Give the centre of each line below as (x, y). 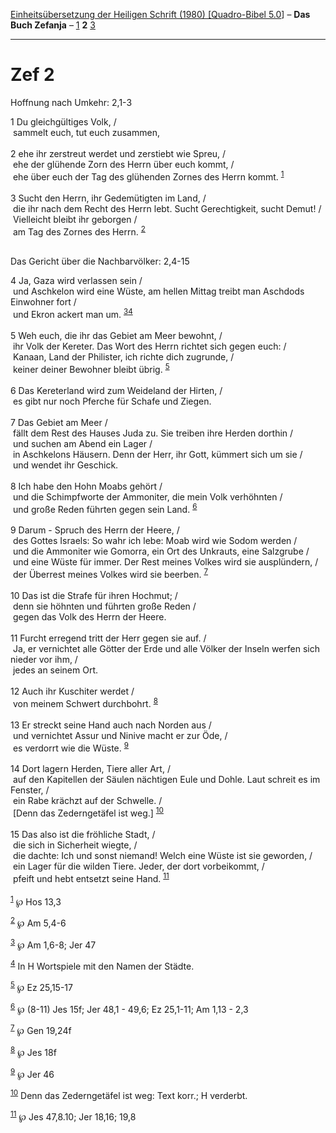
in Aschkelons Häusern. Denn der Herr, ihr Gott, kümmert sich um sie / (157, 454)
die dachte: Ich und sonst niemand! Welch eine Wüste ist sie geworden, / (162, 855)
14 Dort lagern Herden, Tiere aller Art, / (90, 769)
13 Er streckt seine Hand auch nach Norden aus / (111, 725)
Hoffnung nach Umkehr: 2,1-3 (71, 102)
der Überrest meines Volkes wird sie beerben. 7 (110, 573)
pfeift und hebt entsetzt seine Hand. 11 (91, 877)
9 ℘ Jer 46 (32, 1073)
